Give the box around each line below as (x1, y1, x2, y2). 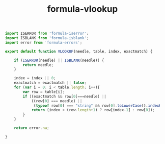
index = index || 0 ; (14, 76, 56, 81)
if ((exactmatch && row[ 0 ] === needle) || (23, 94, 107, 99)
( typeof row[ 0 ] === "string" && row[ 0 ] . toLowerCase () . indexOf (33, 103, 164, 108)
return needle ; (23, 62, 54, 67)
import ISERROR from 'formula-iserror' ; (5, 31, 89, 36)
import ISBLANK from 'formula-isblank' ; (5, 36, 89, 41)
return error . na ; (14, 126, 50, 131)
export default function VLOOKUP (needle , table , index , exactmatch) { (5, 49, 153, 54)
